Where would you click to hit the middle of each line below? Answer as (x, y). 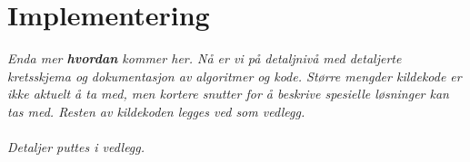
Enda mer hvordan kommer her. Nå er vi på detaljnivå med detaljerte (205, 58)
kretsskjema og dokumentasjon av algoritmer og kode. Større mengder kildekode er (235, 76)
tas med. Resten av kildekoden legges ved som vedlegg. (156, 111)
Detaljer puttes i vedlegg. (76, 147)
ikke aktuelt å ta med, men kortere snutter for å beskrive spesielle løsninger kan (228, 94)
